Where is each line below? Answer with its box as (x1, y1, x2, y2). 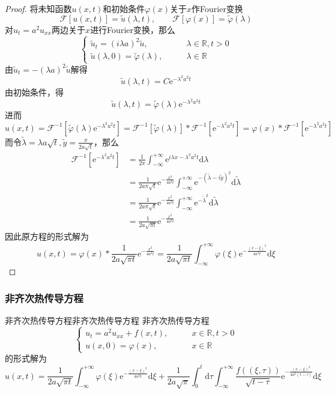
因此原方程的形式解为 (5, 230, 89, 243)
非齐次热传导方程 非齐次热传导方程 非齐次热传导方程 (5, 314, 210, 327)
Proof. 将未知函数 (5, 2, 72, 14)
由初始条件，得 (5, 85, 64, 98)
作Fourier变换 (192, 2, 243, 14)
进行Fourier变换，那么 (90, 23, 175, 35)
